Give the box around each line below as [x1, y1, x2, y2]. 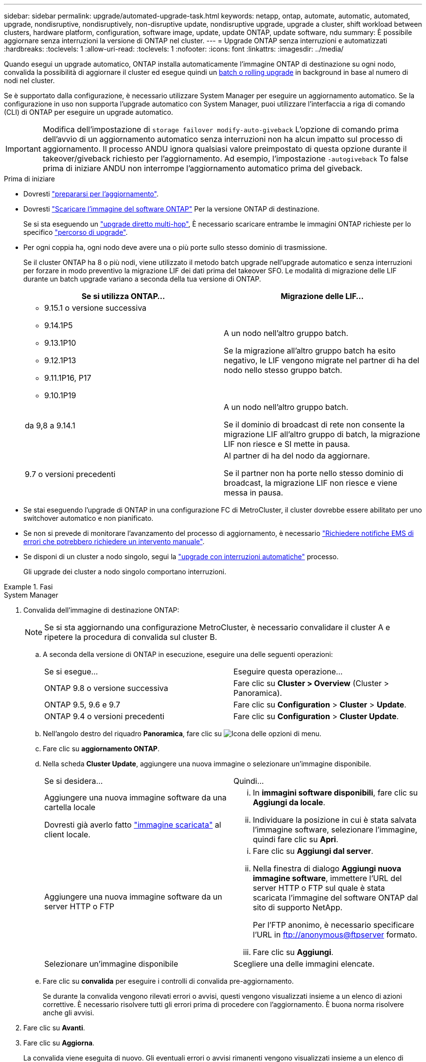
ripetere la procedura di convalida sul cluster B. [44, 632, 217, 642]
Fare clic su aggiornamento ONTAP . [43, 744, 160, 753]
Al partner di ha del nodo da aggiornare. [224, 451, 370, 460]
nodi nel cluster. [4, 76, 55, 85]
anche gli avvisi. [43, 1009, 94, 1017]
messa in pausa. [224, 488, 283, 497]
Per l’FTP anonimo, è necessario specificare [253, 920, 414, 930]
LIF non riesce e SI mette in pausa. [224, 439, 350, 449]
